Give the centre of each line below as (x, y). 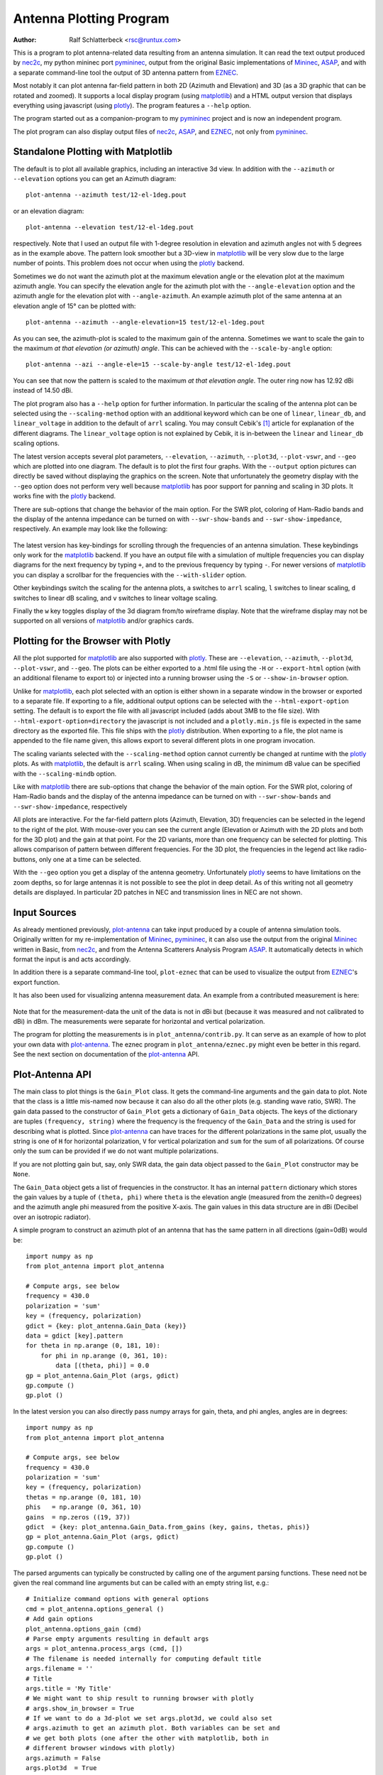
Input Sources (45, 912)
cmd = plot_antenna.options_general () (95, 1609)
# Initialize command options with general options (117, 1599)
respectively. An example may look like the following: (90, 529)
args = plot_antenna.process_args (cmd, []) (105, 1649)
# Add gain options (60, 1619)
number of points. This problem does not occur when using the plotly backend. (129, 263)
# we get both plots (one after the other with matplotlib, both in (147, 1738)
